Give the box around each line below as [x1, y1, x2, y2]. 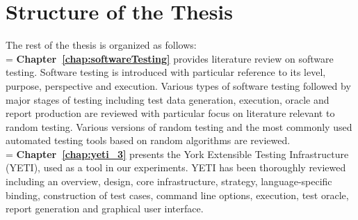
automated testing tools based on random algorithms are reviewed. [6, 133, 291, 148]
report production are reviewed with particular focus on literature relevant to [6, 106, 335, 120]
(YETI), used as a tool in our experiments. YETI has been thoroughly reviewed [6, 160, 346, 175]
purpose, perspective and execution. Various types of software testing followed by [6, 78, 351, 93]
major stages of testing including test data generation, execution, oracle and [6, 92, 329, 107]
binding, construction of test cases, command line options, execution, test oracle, [6, 187, 349, 202]
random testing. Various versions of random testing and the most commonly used [6, 119, 352, 134]
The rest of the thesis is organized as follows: [6, 38, 197, 52]
